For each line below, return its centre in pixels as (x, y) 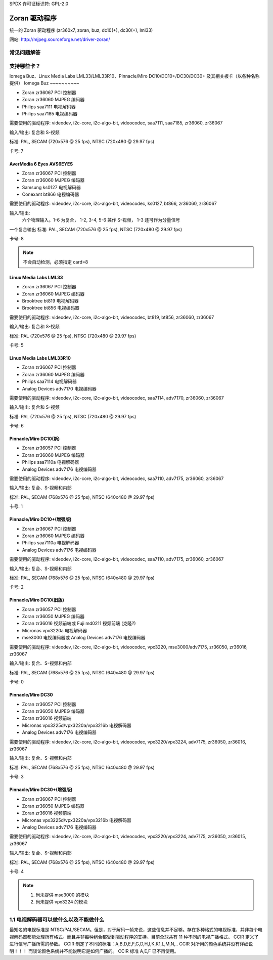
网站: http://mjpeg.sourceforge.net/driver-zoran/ (60, 39)
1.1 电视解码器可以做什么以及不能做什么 (57, 920)
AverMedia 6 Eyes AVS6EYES (41, 164)
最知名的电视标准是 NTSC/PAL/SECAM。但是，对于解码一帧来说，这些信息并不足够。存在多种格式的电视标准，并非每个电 (136, 930)
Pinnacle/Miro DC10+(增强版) (40, 519)
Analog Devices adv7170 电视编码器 (59, 388)
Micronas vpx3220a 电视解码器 (55, 630)
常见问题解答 (25, 53)
